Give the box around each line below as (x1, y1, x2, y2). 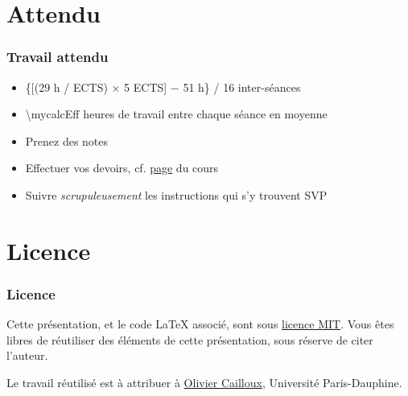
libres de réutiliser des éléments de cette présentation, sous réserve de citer (6, 331, 373, 348)
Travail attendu (6, 47, 109, 67)
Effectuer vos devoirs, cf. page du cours (25, 159, 219, 176)
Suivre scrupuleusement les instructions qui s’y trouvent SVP (25, 186, 328, 203)
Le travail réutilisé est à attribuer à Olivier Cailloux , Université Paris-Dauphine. (6, 373, 402, 390)
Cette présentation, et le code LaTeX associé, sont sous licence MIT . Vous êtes (6, 316, 394, 332)
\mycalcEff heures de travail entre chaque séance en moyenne (25, 105, 328, 122)
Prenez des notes (25, 132, 109, 149)
